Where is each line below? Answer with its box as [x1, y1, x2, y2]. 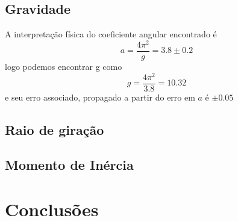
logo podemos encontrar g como [5, 60, 122, 72]
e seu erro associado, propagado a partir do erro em [5, 90, 195, 103]
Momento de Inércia [5, 155, 134, 174]
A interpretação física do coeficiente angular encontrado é [5, 28, 217, 40]
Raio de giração [5, 120, 104, 139]
